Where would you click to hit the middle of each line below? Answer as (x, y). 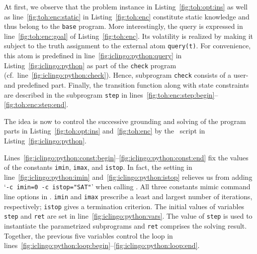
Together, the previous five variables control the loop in (88, 235)
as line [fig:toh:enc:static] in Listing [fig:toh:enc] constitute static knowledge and (127, 16)
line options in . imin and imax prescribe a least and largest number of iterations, (128, 196)
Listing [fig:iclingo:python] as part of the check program (90, 65)
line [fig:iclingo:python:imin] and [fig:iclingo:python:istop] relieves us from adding (128, 177)
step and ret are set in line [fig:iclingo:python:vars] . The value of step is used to (128, 216)
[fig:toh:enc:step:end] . (36, 104)
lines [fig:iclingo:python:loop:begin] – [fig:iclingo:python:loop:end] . (102, 245)
